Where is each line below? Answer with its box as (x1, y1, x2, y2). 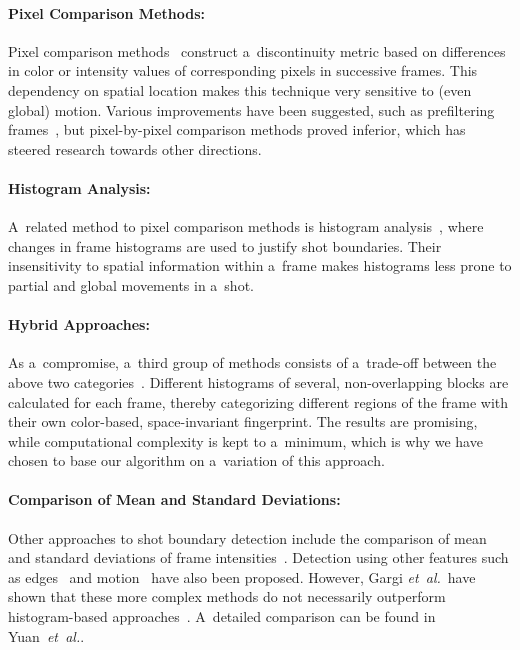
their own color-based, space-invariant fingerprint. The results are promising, (8, 411, 478, 432)
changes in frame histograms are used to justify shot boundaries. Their (8, 235, 442, 256)
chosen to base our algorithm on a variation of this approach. (8, 450, 385, 471)
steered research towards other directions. (8, 138, 262, 159)
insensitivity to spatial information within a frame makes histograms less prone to (8, 255, 512, 276)
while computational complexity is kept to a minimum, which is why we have (8, 430, 483, 451)
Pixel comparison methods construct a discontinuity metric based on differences (8, 40, 506, 61)
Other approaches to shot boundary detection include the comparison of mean (8, 527, 487, 548)
